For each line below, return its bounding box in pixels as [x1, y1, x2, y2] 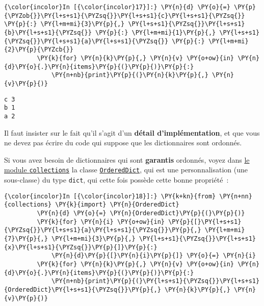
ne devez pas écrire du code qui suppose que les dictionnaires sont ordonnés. [4, 137, 242, 148]
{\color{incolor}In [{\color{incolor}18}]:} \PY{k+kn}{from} [4, 192, 216, 200]
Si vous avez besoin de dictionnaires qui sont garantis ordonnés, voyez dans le [4, 154, 250, 165]
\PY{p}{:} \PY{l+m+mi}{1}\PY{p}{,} [95, 29, 216, 36]
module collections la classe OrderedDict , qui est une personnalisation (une [4, 164, 248, 175]
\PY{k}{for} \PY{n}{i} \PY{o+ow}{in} [37, 218, 165, 225]
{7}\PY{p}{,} [4, 235, 48, 242]
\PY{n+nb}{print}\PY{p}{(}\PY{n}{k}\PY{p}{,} [51, 71, 208, 79]
